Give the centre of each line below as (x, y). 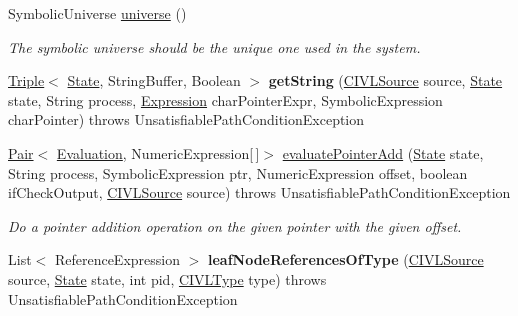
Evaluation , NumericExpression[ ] (158, 152)
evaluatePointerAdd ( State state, (383, 152)
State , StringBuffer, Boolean (154, 80)
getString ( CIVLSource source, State (385, 80)
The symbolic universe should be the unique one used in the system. (214, 46)
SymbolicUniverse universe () (97, 13)
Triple (26, 80)
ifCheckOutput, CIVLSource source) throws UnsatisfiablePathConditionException (259, 192)
